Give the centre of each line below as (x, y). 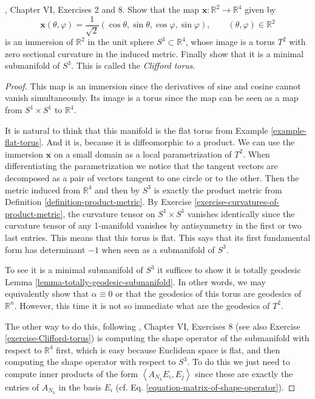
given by (260, 9)
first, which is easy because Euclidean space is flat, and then (168, 349)
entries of (22, 387)
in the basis (80, 387)
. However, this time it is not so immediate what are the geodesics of (142, 305)
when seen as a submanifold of (158, 249)
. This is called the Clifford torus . (133, 65)
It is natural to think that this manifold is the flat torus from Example (137, 130)
